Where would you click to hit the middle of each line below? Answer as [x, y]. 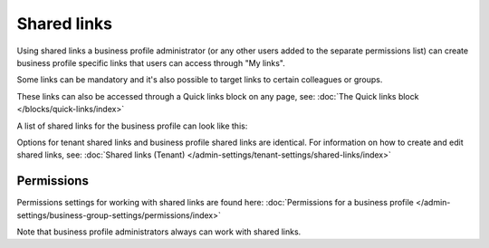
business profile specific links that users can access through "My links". [151, 62]
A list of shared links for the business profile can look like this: [132, 126]
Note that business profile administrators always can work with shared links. [159, 232]
